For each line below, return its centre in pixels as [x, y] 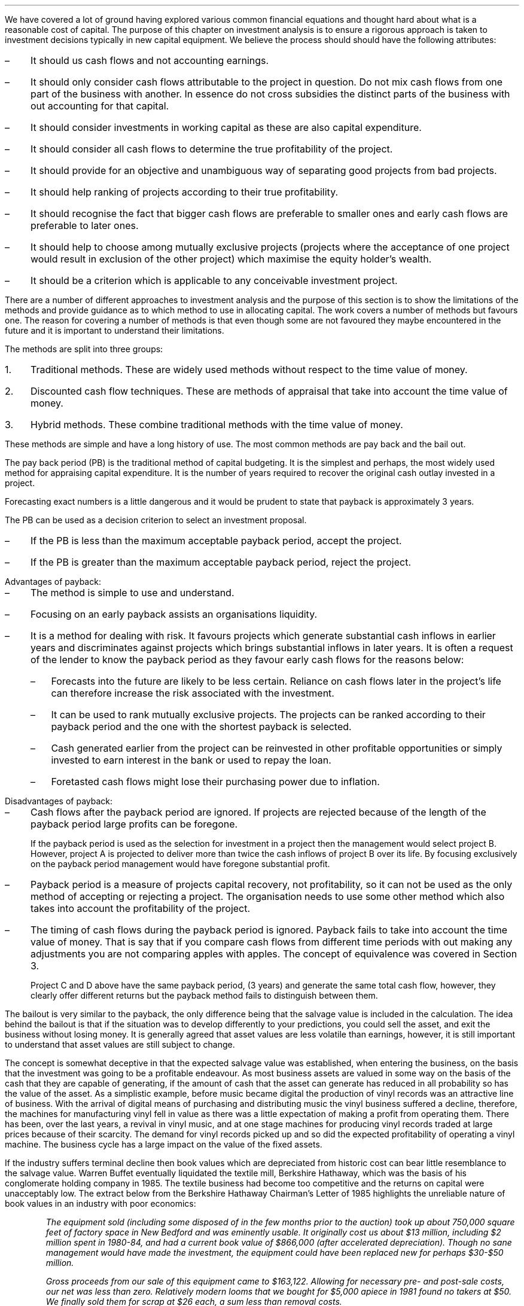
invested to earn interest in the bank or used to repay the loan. [191, 760]
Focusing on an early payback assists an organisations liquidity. [174, 614]
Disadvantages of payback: [59, 801]
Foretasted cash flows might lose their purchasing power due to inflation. [215, 782]
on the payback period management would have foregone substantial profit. [180, 864]
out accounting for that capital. [100, 106]
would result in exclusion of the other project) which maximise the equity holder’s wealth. [231, 259]
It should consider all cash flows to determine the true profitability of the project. [211, 149]
